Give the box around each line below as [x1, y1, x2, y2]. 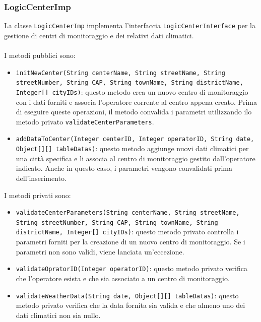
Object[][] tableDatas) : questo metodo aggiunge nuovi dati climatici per [16, 143, 249, 154]
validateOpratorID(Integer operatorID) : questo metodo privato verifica [16, 263, 247, 274]
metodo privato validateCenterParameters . [16, 116, 154, 126]
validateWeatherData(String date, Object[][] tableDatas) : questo [16, 290, 239, 300]
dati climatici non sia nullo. [16, 309, 101, 320]
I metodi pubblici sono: [4, 50, 76, 60]
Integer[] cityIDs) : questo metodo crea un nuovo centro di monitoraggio [16, 86, 248, 97]
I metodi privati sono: [4, 189, 71, 200]
